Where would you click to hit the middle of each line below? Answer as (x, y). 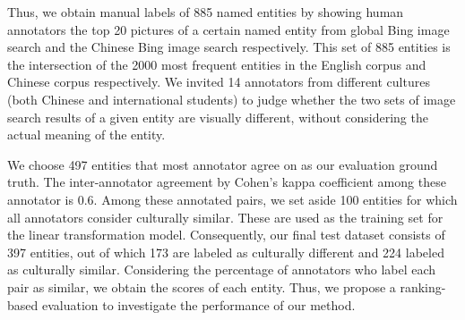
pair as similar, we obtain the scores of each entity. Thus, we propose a (202, 286)
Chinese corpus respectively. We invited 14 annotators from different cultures (219, 82)
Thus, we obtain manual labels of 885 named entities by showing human (206, 12)
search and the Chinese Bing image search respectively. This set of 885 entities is (229, 47)
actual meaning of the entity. (86, 135)
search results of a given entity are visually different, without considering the (218, 117)
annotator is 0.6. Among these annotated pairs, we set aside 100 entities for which (232, 199)
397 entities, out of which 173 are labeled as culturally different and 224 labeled (226, 252)
